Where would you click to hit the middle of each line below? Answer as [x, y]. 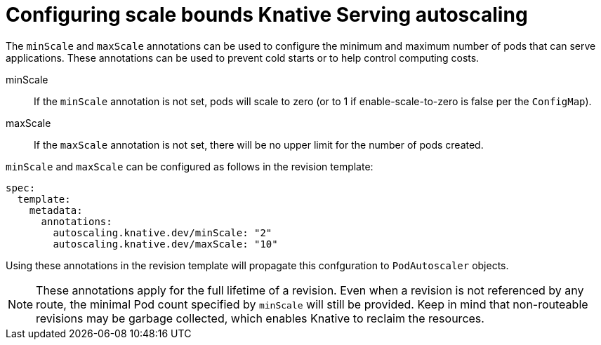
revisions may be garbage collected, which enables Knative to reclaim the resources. [260, 318]
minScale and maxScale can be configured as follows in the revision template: [190, 166]
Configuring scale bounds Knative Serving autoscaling [267, 15]
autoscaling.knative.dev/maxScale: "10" [165, 244]
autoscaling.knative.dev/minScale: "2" [163, 232]
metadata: [56, 210]
